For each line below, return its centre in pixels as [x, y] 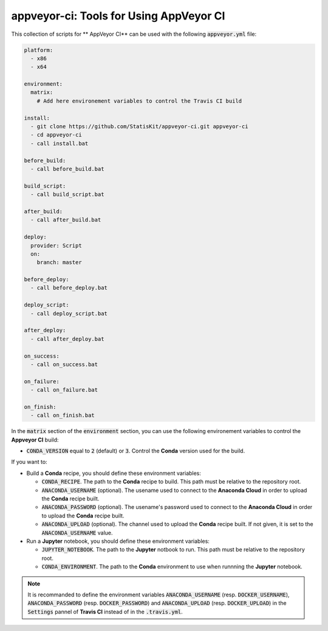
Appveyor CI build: [35, 440]
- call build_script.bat [67, 195]
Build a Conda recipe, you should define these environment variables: [114, 473]
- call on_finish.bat [63, 415]
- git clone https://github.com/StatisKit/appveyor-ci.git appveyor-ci [139, 127]
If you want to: [29, 462]
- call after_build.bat [66, 220]
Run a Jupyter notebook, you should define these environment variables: [118, 541]
